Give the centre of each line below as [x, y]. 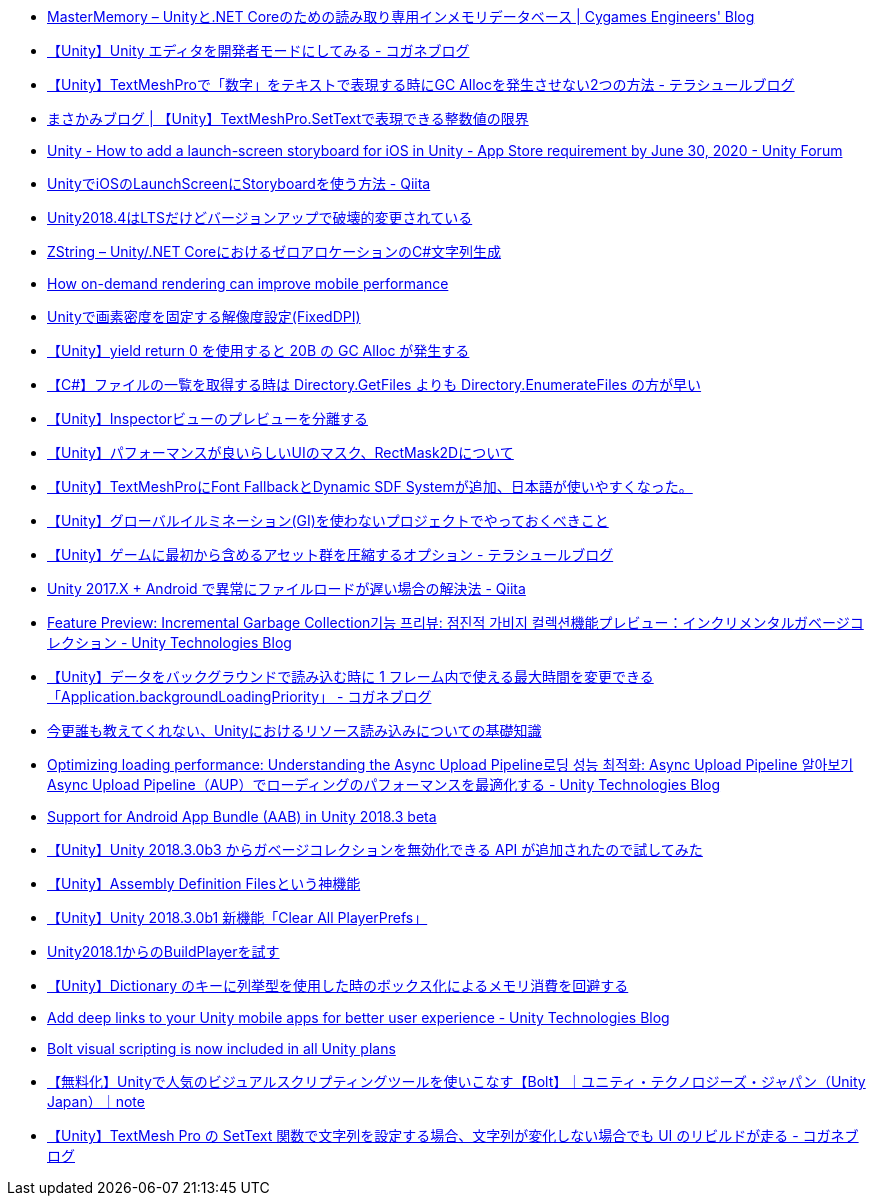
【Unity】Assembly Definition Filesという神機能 [204, 883]
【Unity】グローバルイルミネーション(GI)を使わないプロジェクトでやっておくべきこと [328, 520]
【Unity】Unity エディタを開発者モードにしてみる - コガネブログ [258, 50]
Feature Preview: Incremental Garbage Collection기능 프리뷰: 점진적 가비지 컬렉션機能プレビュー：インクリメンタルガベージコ [455, 622]
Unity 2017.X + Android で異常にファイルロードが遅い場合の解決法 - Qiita [286, 588]
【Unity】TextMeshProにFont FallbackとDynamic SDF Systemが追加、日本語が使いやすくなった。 [370, 486]
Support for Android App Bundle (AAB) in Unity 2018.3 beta [242, 816]
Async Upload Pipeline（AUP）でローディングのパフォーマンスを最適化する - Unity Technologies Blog [384, 784]
